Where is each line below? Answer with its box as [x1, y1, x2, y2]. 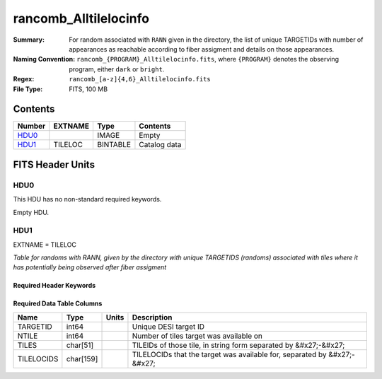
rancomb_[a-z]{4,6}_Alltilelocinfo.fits [69, 75, 212, 83]
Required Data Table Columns [13, 299, 103, 308]
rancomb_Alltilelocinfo [13, 11, 150, 26]
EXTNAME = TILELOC [13, 240, 77, 249]
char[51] [66, 340, 94, 350]
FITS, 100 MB [69, 85, 108, 93]
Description [132, 312, 173, 322]
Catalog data [139, 140, 182, 150]
